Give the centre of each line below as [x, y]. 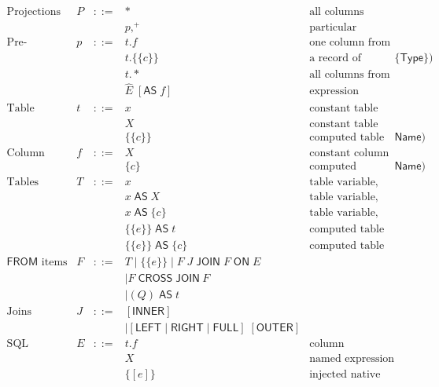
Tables [23, 182]
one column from [350, 43]
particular [333, 28]
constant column [349, 153]
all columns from [350, 75]
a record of [335, 58]
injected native [345, 375]
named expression [352, 359]
